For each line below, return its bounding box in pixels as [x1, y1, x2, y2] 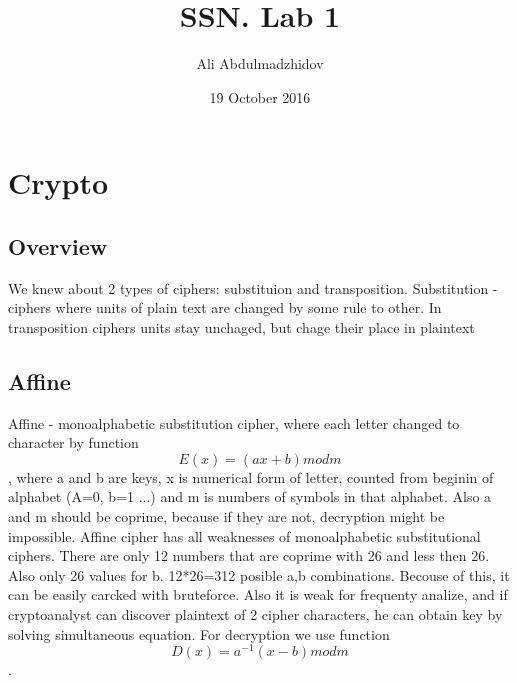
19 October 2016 [209, 86, 311, 107]
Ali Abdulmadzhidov [196, 53, 324, 74]
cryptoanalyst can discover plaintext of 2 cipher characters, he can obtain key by [8, 604, 503, 625]
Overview [8, 230, 108, 261]
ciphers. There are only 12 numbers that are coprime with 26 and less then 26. [8, 545, 490, 566]
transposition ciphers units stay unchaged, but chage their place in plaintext [8, 316, 475, 337]
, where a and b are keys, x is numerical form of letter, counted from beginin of [8, 466, 494, 487]
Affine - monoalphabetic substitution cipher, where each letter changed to [8, 412, 460, 433]
